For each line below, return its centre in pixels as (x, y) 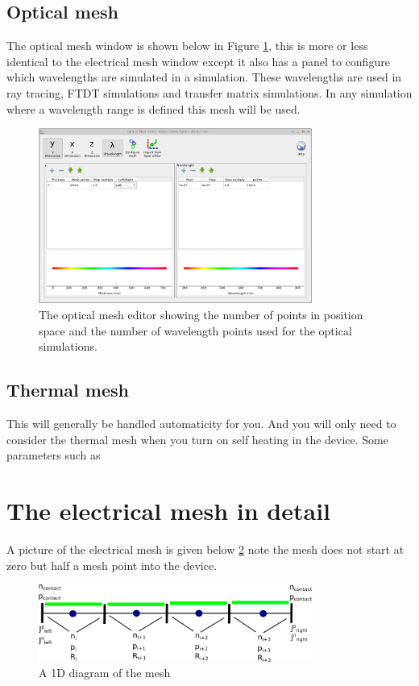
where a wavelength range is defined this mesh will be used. (153, 108)
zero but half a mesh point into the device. (112, 565)
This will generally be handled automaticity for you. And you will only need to (201, 424)
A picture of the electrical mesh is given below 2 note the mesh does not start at (205, 549)
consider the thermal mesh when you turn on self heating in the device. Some (197, 439)
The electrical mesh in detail (168, 510)
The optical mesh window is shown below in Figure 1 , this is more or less (187, 46)
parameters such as (54, 455)
